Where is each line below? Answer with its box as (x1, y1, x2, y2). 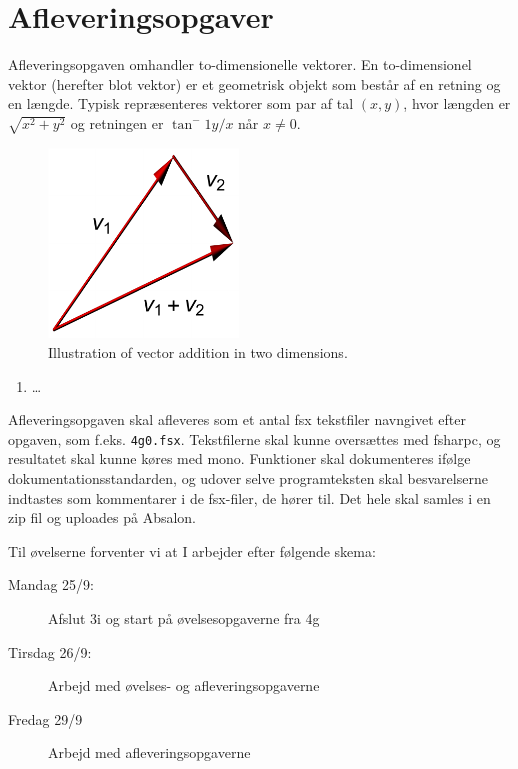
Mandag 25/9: (8, 574, 94, 595)
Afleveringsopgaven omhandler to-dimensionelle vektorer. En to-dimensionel (8, 54, 472, 75)
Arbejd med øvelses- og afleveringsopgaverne (48, 675, 320, 696)
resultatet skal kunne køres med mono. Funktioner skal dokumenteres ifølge (8, 448, 471, 469)
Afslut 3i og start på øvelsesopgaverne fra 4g (48, 608, 320, 629)
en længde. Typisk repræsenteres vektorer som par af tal (8, 93, 354, 114)
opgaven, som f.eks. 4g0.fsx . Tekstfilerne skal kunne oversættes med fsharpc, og (8, 428, 501, 449)
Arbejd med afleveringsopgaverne (48, 742, 251, 763)
